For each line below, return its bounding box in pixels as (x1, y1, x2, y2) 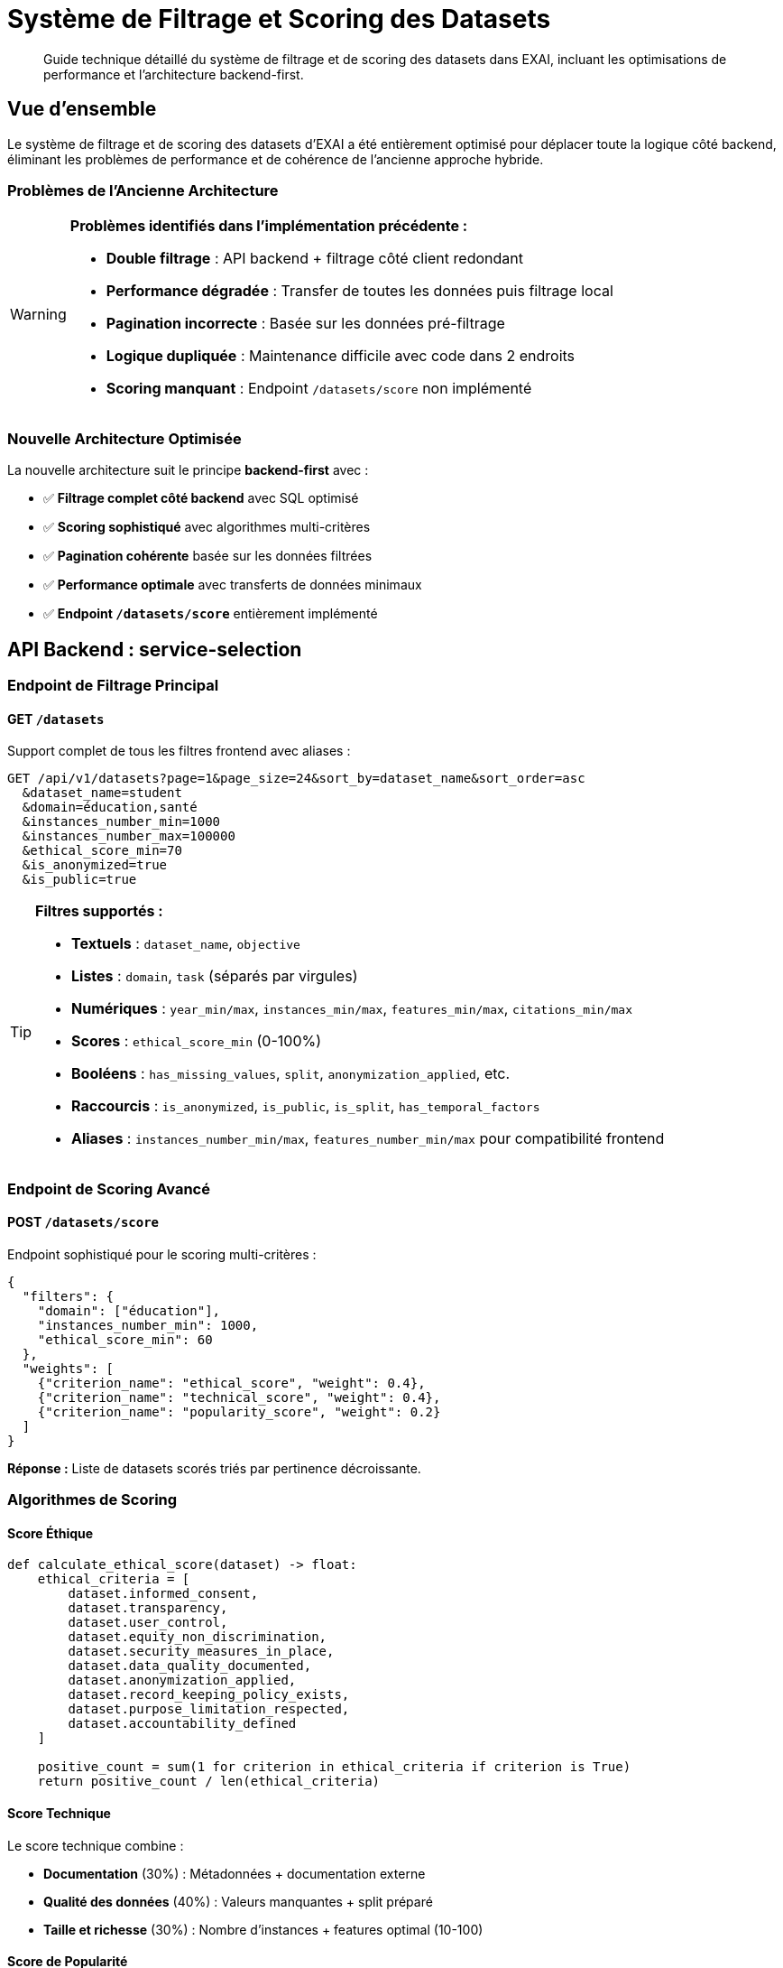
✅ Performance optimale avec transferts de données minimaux (43, 577, 422, 593)
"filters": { (22, 1288, 115, 1304)
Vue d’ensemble (7, 97, 157, 121)
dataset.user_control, (68, 1615, 228, 1630)
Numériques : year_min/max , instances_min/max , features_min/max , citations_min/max (71, 999, 632, 1018)
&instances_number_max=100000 (22, 829, 235, 844)
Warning (10, 305, 67, 324)
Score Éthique (7, 1525, 94, 1541)
